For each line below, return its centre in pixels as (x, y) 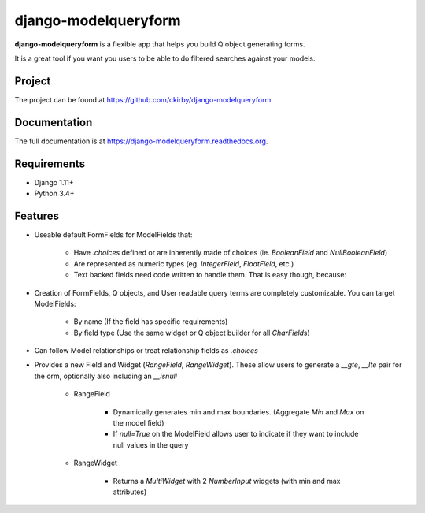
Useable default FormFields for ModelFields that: (113, 234)
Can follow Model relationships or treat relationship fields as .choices (146, 351)
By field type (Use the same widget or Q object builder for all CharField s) (192, 333)
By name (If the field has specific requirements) (151, 322)
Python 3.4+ (54, 194)
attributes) (130, 492)
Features (37, 216)
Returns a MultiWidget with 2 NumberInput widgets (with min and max (227, 481)
